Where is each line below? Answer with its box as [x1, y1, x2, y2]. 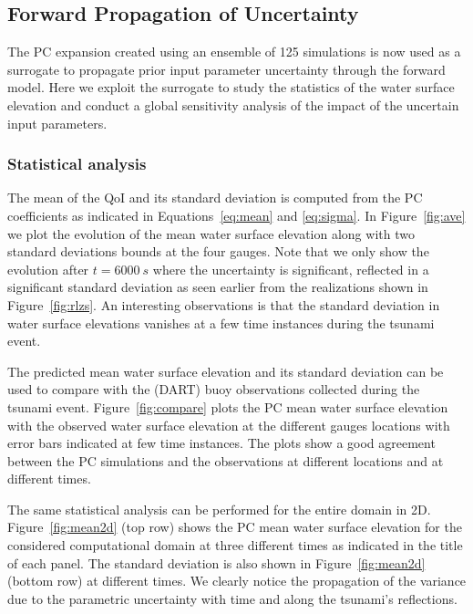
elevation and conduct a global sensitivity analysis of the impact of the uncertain [7, 95, 459, 114]
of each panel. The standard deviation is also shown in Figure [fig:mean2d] [7, 553, 426, 572]
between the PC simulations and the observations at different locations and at [7, 451, 444, 470]
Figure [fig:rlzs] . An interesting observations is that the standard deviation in [7, 295, 440, 314]
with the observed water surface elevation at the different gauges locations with [7, 415, 450, 434]
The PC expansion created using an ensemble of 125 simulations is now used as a [7, 42, 461, 61]
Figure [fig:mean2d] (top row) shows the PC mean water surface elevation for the [7, 517, 462, 536]
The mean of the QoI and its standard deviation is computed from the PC [7, 188, 423, 207]
